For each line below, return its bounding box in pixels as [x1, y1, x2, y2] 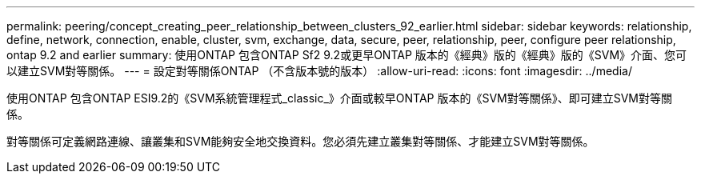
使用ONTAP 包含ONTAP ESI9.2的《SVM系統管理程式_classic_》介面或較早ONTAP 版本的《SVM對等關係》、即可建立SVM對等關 [6, 91, 673, 105]
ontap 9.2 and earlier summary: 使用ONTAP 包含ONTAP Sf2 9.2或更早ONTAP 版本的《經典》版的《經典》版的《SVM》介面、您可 [6, 48, 687, 62]
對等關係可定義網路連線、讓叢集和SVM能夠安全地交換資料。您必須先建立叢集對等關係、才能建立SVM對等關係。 [6, 134, 595, 148]
